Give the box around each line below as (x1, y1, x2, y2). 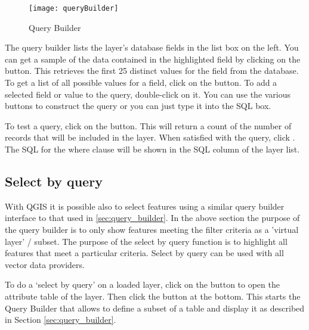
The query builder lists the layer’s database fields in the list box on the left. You (5, 41, 299, 54)
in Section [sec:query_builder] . (5, 313, 116, 326)
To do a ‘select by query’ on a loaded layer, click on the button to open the (5, 278, 280, 291)
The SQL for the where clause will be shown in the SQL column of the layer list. (5, 143, 300, 155)
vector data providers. (5, 258, 85, 270)
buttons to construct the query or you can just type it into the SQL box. (5, 99, 271, 112)
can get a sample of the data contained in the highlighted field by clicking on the (5, 52, 301, 65)
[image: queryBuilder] (29, 4, 119, 13)
